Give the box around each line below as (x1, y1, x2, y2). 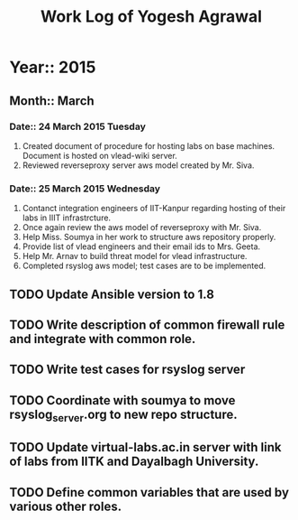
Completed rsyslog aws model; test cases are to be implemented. (22, 260, 266, 272)
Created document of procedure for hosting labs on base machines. (22, 140, 275, 151)
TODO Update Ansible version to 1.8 (9, 286, 214, 302)
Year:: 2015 (9, 57, 96, 78)
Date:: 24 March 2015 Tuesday (9, 120, 146, 133)
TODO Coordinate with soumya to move (9, 393, 236, 408)
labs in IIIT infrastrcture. (22, 212, 111, 223)
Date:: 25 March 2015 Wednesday (9, 182, 160, 195)
